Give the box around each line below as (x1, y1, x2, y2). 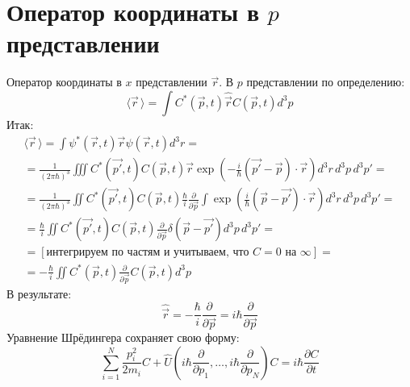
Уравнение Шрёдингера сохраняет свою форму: (6, 329, 240, 346)
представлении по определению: (246, 73, 405, 90)
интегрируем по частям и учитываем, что (46, 247, 249, 259)
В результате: (6, 285, 72, 302)
